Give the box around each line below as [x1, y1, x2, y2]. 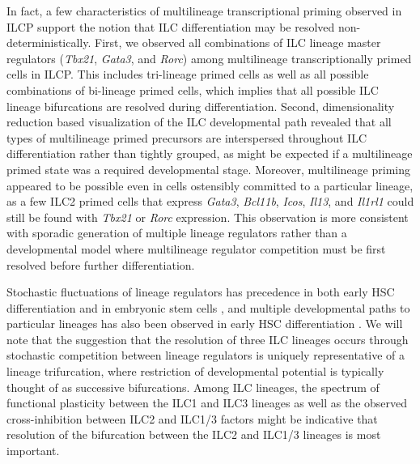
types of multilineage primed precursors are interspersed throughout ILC [6, 129, 367, 146]
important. [6, 442, 60, 459]
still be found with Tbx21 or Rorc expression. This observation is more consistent [6, 208, 409, 225]
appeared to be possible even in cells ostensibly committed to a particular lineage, [6, 177, 414, 194]
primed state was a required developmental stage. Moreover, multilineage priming [6, 160, 410, 177]
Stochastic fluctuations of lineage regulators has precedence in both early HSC [6, 283, 395, 300]
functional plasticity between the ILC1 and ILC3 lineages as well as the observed [6, 394, 408, 411]
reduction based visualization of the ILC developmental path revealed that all [6, 113, 392, 130]
